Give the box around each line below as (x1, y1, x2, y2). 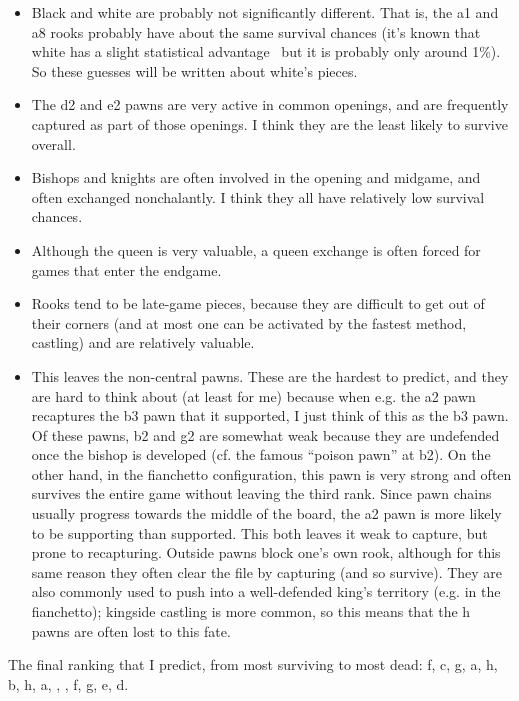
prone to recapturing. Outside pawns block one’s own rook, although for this (31, 542, 501, 563)
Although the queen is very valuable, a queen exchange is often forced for (31, 239, 481, 260)
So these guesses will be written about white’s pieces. (31, 60, 358, 81)
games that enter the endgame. (31, 259, 222, 280)
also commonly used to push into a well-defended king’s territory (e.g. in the (31, 581, 501, 602)
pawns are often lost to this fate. (31, 620, 231, 641)
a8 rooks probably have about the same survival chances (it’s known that (31, 21, 481, 42)
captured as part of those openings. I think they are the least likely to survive (31, 113, 508, 134)
